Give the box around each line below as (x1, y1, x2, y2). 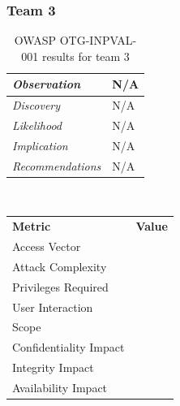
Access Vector (12, 238, 81, 255)
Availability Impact (12, 378, 108, 395)
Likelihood (12, 117, 62, 134)
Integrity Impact (12, 359, 94, 376)
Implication (12, 136, 68, 153)
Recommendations (12, 157, 101, 174)
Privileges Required (12, 278, 109, 295)
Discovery (12, 97, 61, 114)
